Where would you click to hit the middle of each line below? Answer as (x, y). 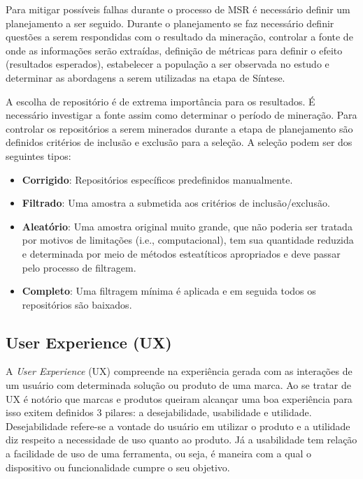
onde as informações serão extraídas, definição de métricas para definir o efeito (174, 50)
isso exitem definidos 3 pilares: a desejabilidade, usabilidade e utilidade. (159, 412)
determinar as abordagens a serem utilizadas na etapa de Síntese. (145, 77)
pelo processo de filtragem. (79, 267)
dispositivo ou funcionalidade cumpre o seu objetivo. (118, 467)
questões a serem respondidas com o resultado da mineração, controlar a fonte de (179, 37)
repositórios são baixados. (77, 304)
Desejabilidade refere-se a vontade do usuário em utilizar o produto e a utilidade (178, 426)
